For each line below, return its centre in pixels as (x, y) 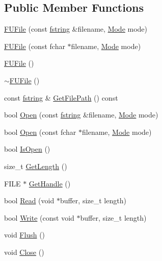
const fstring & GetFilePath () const (61, 97)
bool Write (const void (39, 217)
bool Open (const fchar (40, 132)
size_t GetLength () (36, 166)
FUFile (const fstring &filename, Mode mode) (76, 29)
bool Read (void (29, 200)
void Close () (24, 252)
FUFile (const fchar (35, 46)
